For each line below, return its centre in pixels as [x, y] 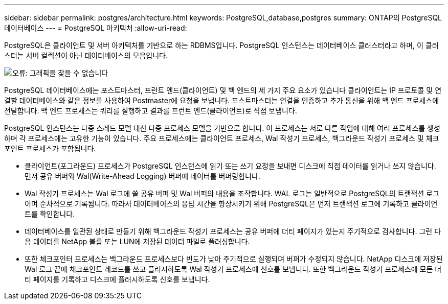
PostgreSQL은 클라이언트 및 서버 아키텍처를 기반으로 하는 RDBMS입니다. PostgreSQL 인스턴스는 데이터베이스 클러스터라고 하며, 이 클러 [221, 45]
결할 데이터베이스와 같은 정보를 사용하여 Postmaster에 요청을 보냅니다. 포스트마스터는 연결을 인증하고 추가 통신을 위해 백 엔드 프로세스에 [222, 100]
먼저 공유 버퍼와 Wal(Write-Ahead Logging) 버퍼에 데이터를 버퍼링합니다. [142, 176]
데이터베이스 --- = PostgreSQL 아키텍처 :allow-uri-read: [96, 28]
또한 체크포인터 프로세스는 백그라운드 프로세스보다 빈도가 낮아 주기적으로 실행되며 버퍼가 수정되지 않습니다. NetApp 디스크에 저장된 [234, 259]
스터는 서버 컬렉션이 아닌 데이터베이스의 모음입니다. [86, 55]
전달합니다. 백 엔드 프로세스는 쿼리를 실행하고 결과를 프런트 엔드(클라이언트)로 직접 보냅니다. [151, 111]
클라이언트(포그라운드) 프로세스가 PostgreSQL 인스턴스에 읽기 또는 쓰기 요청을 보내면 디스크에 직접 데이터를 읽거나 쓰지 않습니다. [230, 166]
